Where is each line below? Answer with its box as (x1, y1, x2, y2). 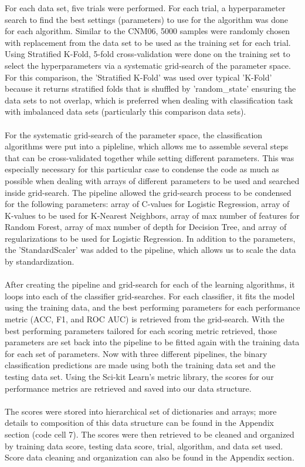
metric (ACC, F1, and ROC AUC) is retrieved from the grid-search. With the (5, 313, 284, 325)
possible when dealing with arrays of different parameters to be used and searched (5, 174, 300, 186)
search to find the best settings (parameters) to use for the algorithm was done (5, 13, 288, 25)
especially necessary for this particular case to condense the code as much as (5, 163, 279, 175)
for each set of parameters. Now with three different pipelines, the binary (5, 347, 267, 359)
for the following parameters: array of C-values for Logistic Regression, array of (5, 198, 290, 210)
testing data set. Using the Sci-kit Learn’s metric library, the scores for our (5, 371, 274, 382)
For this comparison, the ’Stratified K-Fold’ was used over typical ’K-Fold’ (5, 71, 272, 83)
